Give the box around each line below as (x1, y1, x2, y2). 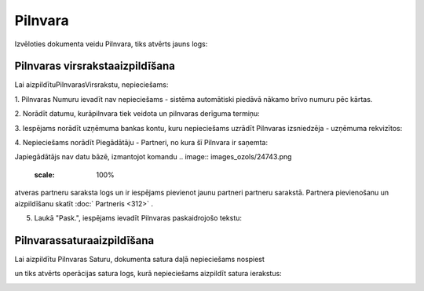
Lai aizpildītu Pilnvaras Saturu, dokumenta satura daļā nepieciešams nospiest (14, 254, 265, 264)
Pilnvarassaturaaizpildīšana (14, 234, 155, 247)
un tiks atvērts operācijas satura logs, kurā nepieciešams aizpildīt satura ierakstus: (14, 269, 282, 278)
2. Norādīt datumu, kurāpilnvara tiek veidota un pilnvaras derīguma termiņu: (14, 109, 261, 118)
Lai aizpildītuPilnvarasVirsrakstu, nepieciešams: (14, 80, 169, 89)
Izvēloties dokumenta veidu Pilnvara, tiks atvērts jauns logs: (14, 39, 208, 49)
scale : (34, 169, 55, 180)
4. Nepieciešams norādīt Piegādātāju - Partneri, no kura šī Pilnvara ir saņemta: (14, 138, 269, 147)
